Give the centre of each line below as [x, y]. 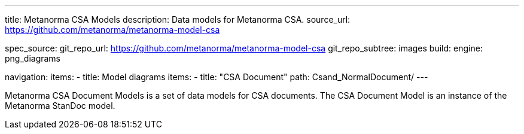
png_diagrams [33, 58]
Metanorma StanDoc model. [60, 106]
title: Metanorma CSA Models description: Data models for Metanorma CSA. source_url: [178, 19]
